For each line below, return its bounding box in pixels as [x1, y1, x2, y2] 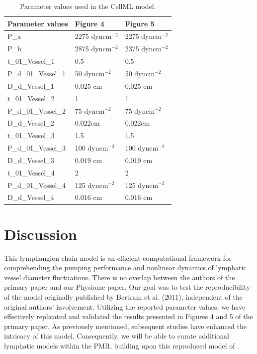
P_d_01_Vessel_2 [7, 105, 66, 116]
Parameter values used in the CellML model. [19, 1, 156, 11]
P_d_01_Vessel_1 [7, 68, 66, 78]
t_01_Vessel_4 [7, 167, 55, 177]
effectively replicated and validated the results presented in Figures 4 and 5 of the [4, 311, 253, 322]
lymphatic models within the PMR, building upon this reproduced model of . [4, 340, 240, 351]
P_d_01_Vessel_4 [7, 179, 66, 190]
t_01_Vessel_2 [7, 93, 55, 103]
